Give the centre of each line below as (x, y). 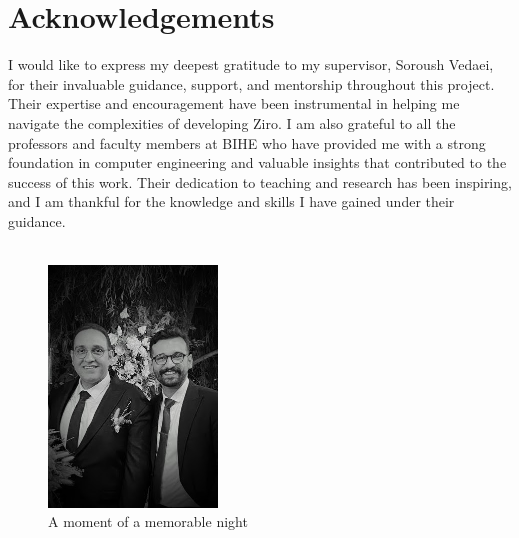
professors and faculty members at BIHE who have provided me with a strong (247, 142)
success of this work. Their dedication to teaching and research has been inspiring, (260, 181)
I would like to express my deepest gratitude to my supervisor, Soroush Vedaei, (251, 64)
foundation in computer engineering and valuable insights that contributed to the (257, 162)
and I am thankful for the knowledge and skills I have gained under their (231, 201)
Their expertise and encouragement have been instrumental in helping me (234, 103)
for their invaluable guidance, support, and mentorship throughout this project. (251, 83)
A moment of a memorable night (148, 521)
